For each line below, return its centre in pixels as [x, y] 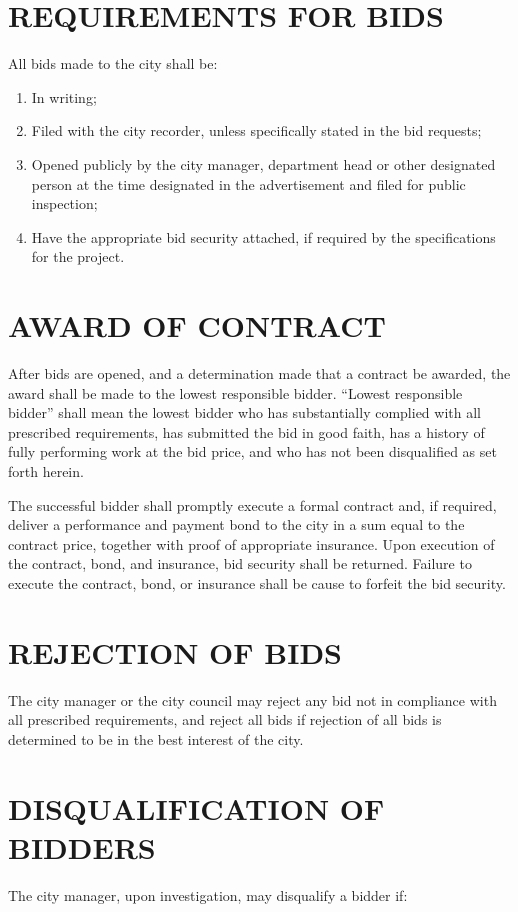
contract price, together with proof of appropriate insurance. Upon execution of [251, 543]
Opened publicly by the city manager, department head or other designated [263, 163]
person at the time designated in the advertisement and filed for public [248, 183]
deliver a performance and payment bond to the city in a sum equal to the [236, 524]
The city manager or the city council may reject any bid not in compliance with [252, 699]
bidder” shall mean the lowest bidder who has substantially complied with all [244, 412]
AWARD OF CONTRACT [197, 325]
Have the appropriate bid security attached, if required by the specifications [263, 236]
